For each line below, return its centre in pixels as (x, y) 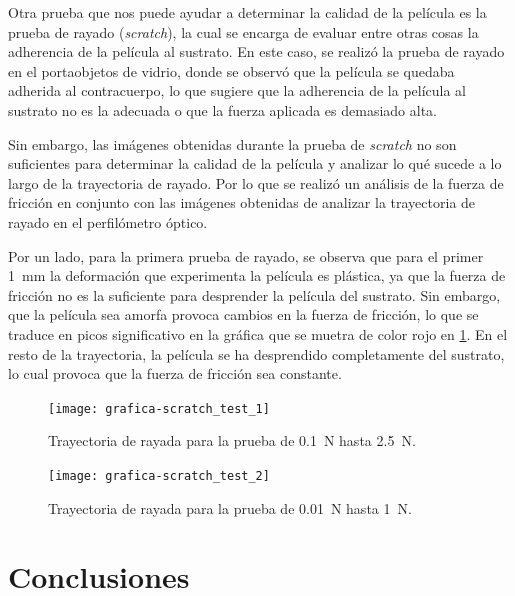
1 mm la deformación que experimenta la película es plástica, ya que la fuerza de (257, 275)
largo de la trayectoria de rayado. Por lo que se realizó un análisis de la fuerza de (256, 182)
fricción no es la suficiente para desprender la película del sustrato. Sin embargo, (254, 294)
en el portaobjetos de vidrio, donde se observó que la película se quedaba (231, 70)
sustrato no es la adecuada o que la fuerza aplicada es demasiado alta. (222, 109)
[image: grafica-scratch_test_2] (159, 475)
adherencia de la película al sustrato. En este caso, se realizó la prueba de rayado (256, 51)
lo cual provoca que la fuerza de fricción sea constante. (175, 373)
